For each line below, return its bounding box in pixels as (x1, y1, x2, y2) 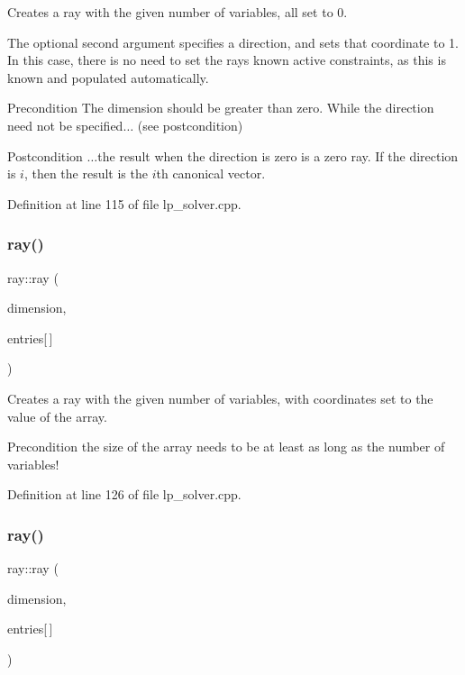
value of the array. (7, 406, 107, 425)
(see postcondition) (137, 115, 243, 134)
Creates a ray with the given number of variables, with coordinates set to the (7, 388, 433, 407)
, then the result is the (23, 164, 148, 183)
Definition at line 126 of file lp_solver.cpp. (7, 485, 242, 504)
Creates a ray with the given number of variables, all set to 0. (7, 3, 348, 21)
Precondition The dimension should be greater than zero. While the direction (7, 98, 434, 117)
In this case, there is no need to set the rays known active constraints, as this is (7, 50, 446, 69)
